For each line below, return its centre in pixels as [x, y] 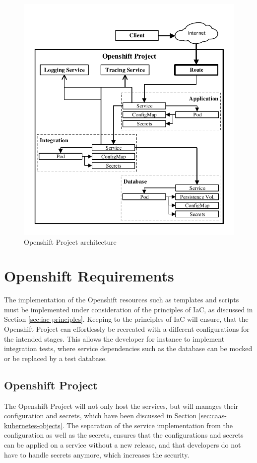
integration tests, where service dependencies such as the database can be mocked [128, 348]
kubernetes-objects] [33, 425]
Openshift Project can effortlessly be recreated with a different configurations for [127, 329]
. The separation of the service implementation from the [147, 425]
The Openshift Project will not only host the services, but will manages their [121, 406]
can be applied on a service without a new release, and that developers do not [123, 444]
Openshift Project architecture [70, 241]
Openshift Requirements [89, 276]
